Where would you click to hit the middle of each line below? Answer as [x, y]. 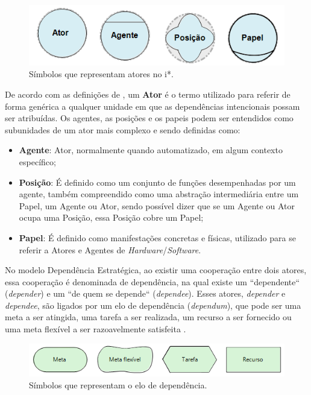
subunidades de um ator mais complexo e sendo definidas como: [123, 129]
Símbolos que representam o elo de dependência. [118, 384]
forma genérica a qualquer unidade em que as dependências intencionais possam [152, 106]
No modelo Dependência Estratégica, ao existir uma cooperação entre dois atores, [156, 270]
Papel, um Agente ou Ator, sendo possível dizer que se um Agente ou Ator [157, 205]
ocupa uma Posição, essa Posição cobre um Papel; [111, 217]
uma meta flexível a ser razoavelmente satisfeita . [96, 329]
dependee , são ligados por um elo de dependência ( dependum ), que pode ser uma [153, 305]
